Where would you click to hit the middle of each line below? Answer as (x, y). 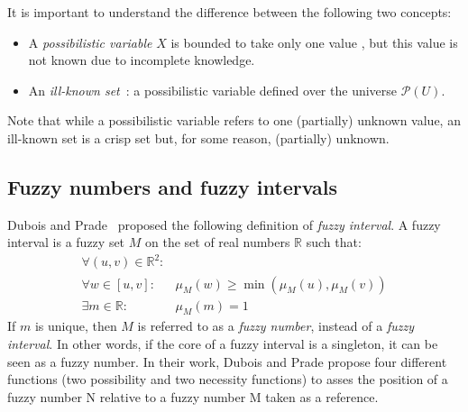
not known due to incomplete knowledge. (142, 60)
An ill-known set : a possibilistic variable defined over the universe (213, 90)
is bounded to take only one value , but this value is (314, 42)
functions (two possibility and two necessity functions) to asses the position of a (228, 379)
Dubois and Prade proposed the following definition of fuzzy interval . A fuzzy (224, 224)
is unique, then (76, 326)
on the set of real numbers (217, 242)
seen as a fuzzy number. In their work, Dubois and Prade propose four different (227, 361)
